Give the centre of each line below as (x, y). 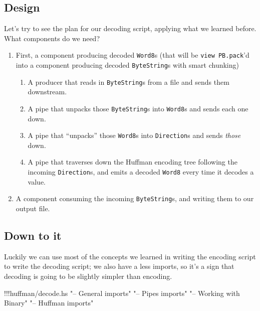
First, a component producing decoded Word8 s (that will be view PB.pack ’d (133, 55)
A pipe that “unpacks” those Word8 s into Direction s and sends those (134, 135)
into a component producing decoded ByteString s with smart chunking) (127, 65)
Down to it (33, 235)
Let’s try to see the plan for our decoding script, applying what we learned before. (130, 28)
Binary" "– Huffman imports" (49, 303)
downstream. (47, 92)
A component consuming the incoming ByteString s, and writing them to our (135, 198)
